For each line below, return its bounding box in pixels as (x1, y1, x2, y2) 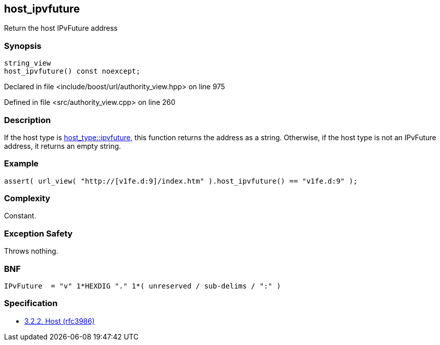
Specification (4, 298, 58, 309)
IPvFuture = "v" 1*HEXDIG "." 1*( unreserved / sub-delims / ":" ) (4, 281, 281, 290)
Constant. (4, 211, 36, 220)
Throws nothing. (4, 247, 59, 256)
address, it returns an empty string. (4, 141, 121, 150)
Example (4, 158, 39, 169)
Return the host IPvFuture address (4, 24, 118, 33)
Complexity (4, 193, 51, 204)
